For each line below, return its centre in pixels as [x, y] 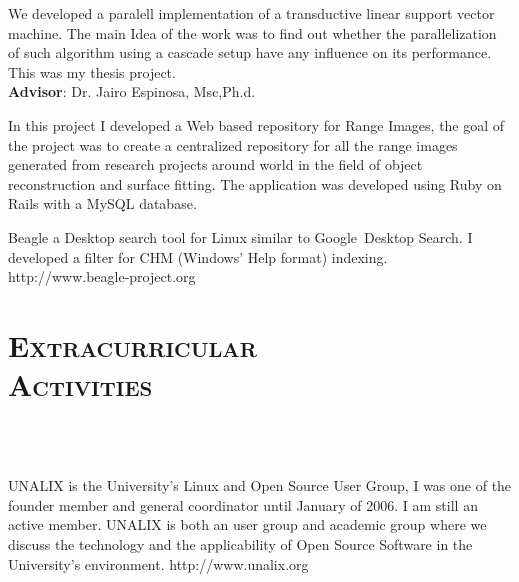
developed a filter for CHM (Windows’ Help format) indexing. [198, 256]
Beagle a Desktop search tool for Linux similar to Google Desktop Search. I [240, 236]
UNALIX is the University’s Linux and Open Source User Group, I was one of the [260, 485]
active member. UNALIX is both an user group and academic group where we [247, 524]
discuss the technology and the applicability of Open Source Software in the [240, 544]
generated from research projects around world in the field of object [215, 164]
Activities [80, 384]
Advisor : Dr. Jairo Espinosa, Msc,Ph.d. [132, 91]
